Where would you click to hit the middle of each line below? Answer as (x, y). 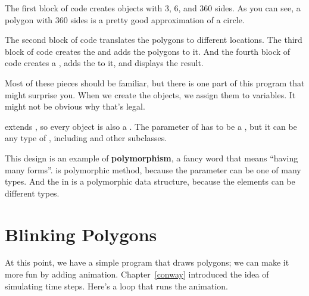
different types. (32, 193)
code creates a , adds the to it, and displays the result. (104, 63)
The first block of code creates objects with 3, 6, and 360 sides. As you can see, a (153, 8)
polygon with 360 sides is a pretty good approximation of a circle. (125, 19)
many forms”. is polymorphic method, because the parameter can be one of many (153, 169)
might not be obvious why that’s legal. (75, 106)
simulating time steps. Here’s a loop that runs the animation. (116, 286)
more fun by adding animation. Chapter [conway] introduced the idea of (137, 274)
